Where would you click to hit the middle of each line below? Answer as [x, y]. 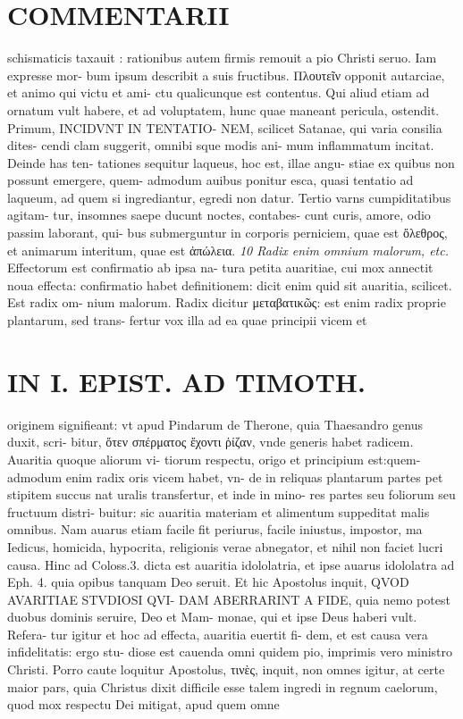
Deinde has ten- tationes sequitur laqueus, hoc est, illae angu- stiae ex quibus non [231, 162]
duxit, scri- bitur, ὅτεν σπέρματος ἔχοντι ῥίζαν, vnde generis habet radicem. [210, 442]
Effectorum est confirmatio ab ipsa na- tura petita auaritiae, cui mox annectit [220, 268]
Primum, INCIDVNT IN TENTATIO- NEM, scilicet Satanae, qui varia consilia [225, 127]
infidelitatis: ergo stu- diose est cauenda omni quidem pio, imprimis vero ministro [230, 652]
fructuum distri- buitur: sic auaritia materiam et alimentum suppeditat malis [219, 511]
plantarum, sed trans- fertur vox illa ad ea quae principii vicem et [187, 320]
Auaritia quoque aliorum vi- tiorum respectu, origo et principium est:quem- [214, 459]
